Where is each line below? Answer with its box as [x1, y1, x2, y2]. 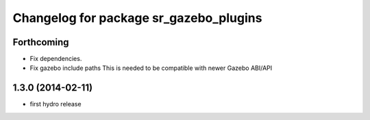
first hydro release [29, 100, 82, 108]
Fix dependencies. [29, 55, 82, 63]
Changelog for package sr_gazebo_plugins [12, 10, 262, 25]
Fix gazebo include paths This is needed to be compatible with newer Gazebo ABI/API [29, 64, 273, 72]
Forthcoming [12, 36, 69, 48]
